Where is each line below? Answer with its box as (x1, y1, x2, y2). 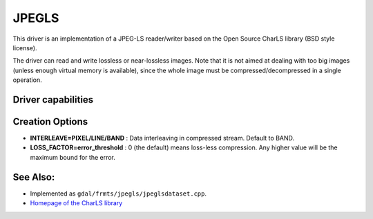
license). (12, 43, 37, 52)
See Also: (12, 171, 55, 182)
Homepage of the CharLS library (30, 199, 123, 207)
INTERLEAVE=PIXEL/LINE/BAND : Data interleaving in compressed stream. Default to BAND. (30, 134, 295, 143)
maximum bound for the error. (30, 153, 115, 161)
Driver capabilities (12, 94, 94, 105)
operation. (12, 76, 42, 84)
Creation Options (12, 116, 88, 127)
